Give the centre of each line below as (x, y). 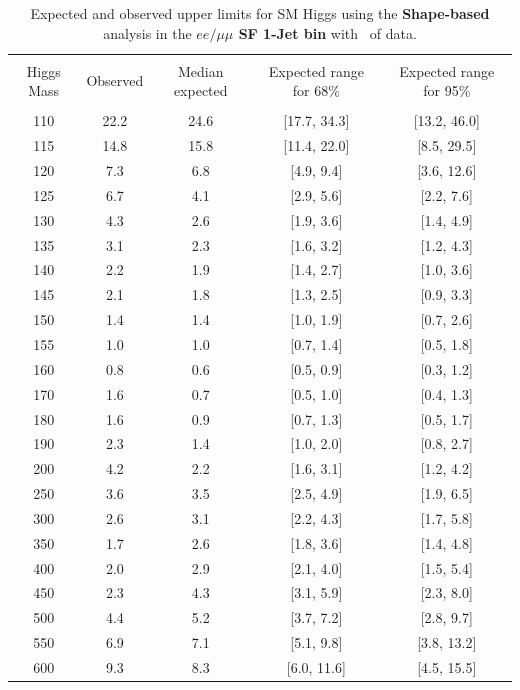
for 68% (316, 90)
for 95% (447, 90)
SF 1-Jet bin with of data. (327, 32)
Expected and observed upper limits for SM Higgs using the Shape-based (260, 13)
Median (200, 70)
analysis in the (147, 32)
